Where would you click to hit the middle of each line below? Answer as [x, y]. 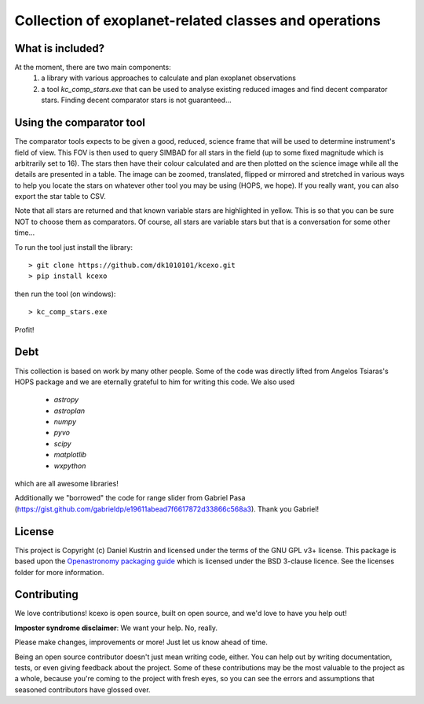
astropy [66, 400]
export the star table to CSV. [60, 196]
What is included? [60, 48]
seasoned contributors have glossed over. [82, 689]
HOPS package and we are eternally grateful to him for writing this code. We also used [155, 382]
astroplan [69, 411]
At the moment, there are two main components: [93, 68]
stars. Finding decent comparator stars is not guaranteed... [136, 100]
